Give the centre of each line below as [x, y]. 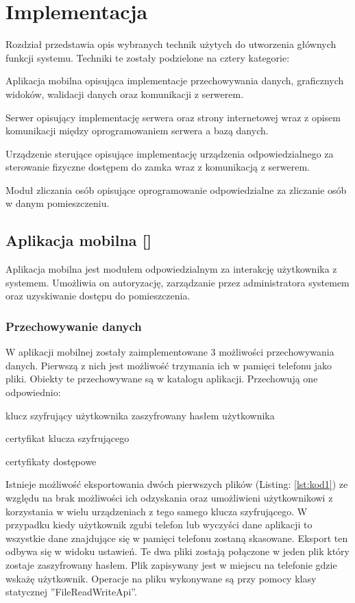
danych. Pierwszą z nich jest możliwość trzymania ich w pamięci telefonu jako [169, 365]
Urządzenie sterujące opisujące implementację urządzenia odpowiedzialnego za [170, 153]
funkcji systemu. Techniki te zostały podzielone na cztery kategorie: [148, 57]
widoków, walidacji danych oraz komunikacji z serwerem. [125, 94]
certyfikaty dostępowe [51, 461]
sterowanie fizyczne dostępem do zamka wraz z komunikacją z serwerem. [158, 167]
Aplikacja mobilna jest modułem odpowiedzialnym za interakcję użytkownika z [171, 269]
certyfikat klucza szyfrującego [68, 438]
